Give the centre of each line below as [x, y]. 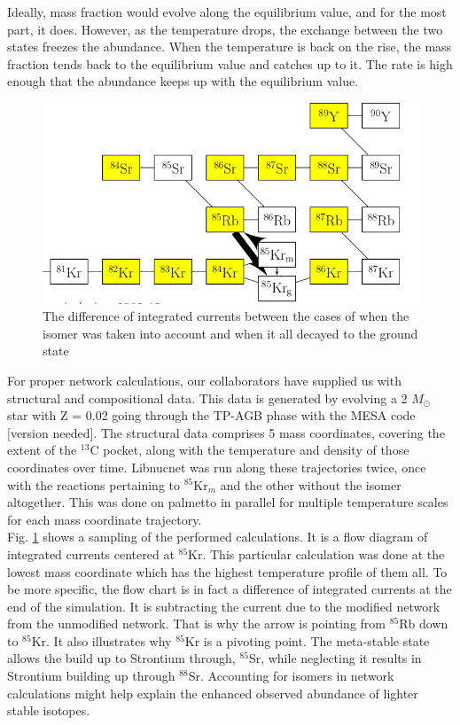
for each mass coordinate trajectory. [105, 519]
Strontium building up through [91, 676]
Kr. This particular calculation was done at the [316, 553]
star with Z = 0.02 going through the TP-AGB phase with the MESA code [211, 415]
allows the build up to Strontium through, [121, 658]
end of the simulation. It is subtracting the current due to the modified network [224, 606]
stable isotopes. [49, 710]
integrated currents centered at [91, 553]
